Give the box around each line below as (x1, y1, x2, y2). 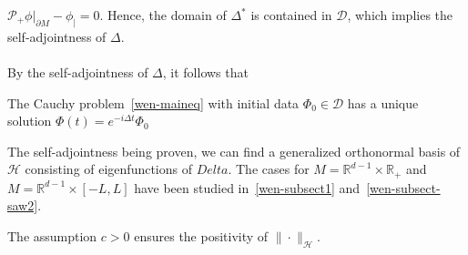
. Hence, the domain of (99, 5, 227, 24)
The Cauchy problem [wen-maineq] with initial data (7, 93, 300, 112)
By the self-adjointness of (7, 62, 148, 81)
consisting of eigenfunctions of (25, 159, 192, 178)
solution (7, 111, 52, 130)
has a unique (347, 93, 419, 112)
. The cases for (228, 159, 310, 178)
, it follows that (162, 62, 249, 81)
